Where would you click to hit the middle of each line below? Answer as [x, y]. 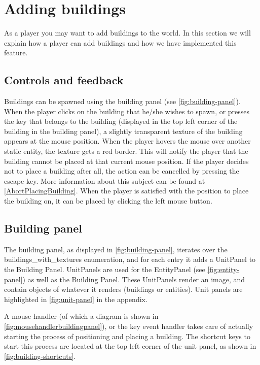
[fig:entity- [224, 269]
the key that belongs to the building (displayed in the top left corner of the [121, 121]
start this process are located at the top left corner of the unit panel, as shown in [130, 346]
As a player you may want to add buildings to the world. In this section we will [127, 33]
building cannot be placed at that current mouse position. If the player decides [126, 161]
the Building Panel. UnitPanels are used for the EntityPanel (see [105, 269]
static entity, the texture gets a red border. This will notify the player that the [126, 151]
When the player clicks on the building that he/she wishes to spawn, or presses [127, 111]
